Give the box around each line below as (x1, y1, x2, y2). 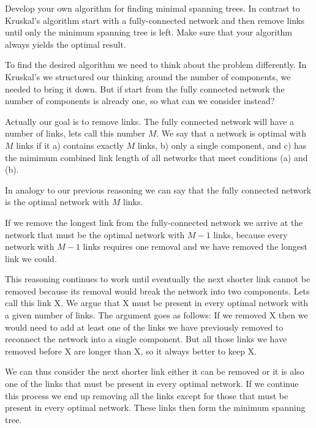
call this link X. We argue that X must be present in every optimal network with (5, 296, 309, 309)
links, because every (213, 228, 288, 241)
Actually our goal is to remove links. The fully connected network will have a (5, 115, 294, 127)
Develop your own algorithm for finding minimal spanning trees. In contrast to (5, 2, 300, 14)
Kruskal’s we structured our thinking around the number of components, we (5, 70, 291, 83)
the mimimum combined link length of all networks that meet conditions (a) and (5, 151, 308, 163)
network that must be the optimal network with (5, 228, 185, 241)
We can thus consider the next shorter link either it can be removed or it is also (5, 365, 304, 378)
